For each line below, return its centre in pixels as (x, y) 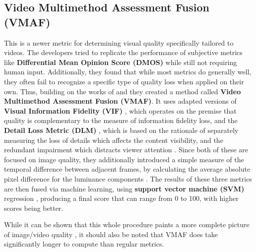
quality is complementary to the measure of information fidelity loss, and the (121, 120)
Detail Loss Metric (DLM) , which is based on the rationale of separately (121, 130)
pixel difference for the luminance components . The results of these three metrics (128, 178)
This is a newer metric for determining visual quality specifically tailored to (119, 42)
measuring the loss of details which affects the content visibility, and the (114, 140)
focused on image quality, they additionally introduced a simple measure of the (124, 159)
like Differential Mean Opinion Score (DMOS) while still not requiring (121, 62)
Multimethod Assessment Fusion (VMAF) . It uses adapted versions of (120, 101)
